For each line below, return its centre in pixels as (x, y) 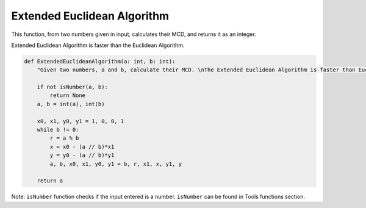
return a (50, 181)
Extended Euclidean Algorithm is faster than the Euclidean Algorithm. (98, 45)
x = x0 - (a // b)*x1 (82, 147)
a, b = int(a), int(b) (71, 104)
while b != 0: (58, 130)
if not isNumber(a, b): (72, 87)
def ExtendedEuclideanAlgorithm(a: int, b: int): (100, 61)
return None (67, 95)
